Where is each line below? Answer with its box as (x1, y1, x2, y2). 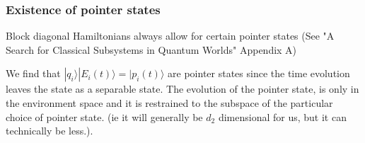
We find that (6, 66, 61, 81)
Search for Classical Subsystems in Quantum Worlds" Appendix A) (6, 42, 297, 57)
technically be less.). (6, 123, 93, 138)
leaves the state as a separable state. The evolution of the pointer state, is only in (6, 81, 359, 96)
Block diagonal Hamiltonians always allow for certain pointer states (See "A (6, 28, 335, 43)
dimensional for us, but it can (218, 109, 347, 124)
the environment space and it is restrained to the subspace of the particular (6, 96, 333, 110)
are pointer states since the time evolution (168, 66, 350, 81)
